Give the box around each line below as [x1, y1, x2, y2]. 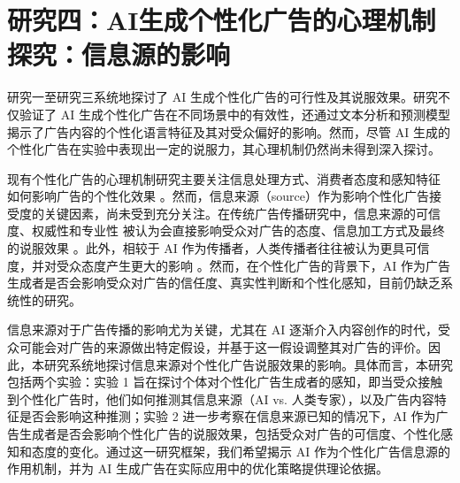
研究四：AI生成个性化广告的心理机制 [7, 2, 436, 38]
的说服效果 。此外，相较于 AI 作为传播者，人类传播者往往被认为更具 [7, 239, 405, 257]
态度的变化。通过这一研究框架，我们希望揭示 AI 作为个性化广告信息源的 [31, 441, 450, 460]
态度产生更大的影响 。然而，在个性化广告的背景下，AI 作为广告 [80, 256, 450, 274]
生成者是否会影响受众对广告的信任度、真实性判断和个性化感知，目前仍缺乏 [7, 273, 441, 292]
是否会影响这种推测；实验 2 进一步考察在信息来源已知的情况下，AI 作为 [19, 407, 436, 425]
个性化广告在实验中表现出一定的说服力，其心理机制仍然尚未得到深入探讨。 [7, 140, 441, 158]
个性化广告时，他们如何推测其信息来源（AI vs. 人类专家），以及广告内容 [19, 389, 434, 408]
